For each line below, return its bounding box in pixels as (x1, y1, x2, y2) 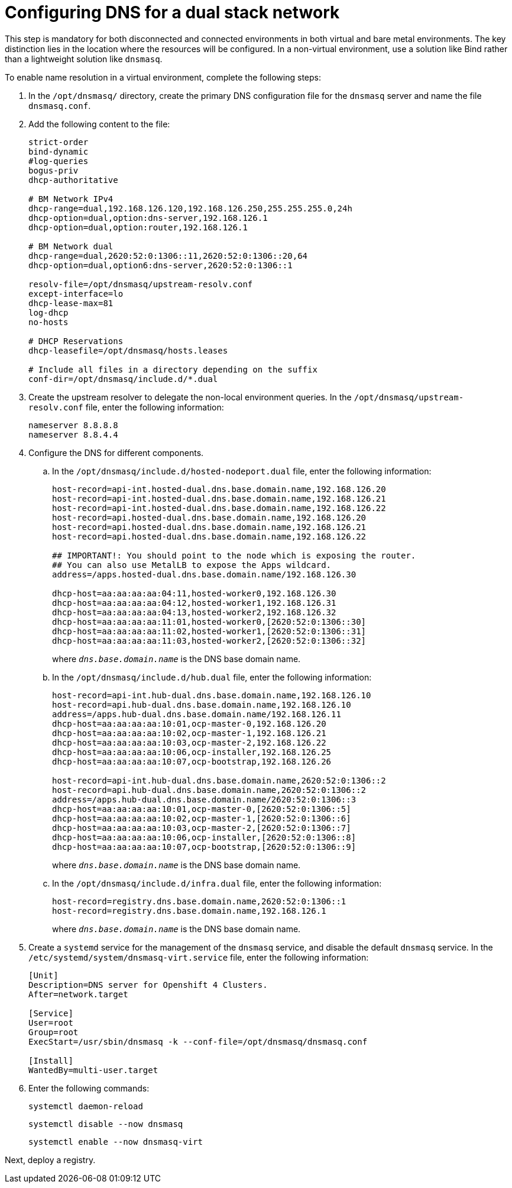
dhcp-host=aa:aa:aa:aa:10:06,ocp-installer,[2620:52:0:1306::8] (52, 832, 357, 842)
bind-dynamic (28, 146, 89, 156)
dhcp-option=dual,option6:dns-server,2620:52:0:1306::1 (28, 260, 293, 270)
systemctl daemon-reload (28, 1101, 143, 1111)
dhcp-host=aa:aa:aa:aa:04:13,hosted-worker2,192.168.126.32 (52, 607, 336, 617)
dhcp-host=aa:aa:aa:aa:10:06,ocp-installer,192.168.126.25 (52, 747, 332, 757)
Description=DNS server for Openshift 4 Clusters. (28, 980, 268, 990)
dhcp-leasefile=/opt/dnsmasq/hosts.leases (28, 345, 228, 355)
